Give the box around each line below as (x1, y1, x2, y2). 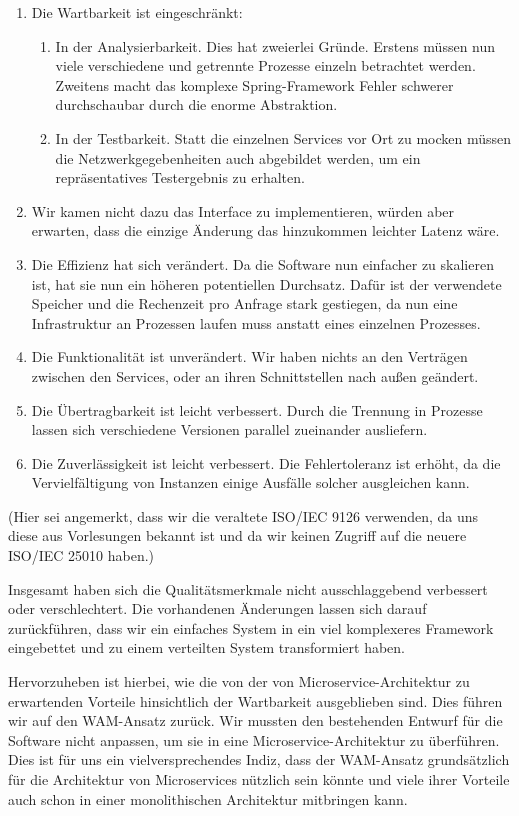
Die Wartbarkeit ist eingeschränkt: (31, 2, 243, 22)
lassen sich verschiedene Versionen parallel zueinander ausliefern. (31, 419, 428, 440)
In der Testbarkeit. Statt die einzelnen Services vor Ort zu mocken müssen (55, 127, 512, 148)
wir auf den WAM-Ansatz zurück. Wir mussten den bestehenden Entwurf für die (8, 710, 503, 731)
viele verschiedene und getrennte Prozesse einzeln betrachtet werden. (55, 55, 476, 76)
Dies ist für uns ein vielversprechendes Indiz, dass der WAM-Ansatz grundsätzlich (8, 749, 510, 770)
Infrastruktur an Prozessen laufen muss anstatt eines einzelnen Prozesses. (31, 312, 481, 333)
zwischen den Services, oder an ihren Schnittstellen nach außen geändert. (31, 365, 479, 386)
